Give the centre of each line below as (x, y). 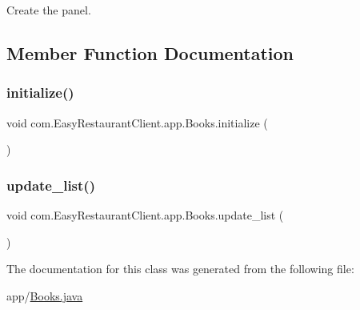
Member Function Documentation (150, 52)
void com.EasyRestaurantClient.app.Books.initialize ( (137, 122)
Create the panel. (49, 10)
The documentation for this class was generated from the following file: (180, 269)
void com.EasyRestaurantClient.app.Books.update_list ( (145, 215)
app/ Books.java (45, 295)
